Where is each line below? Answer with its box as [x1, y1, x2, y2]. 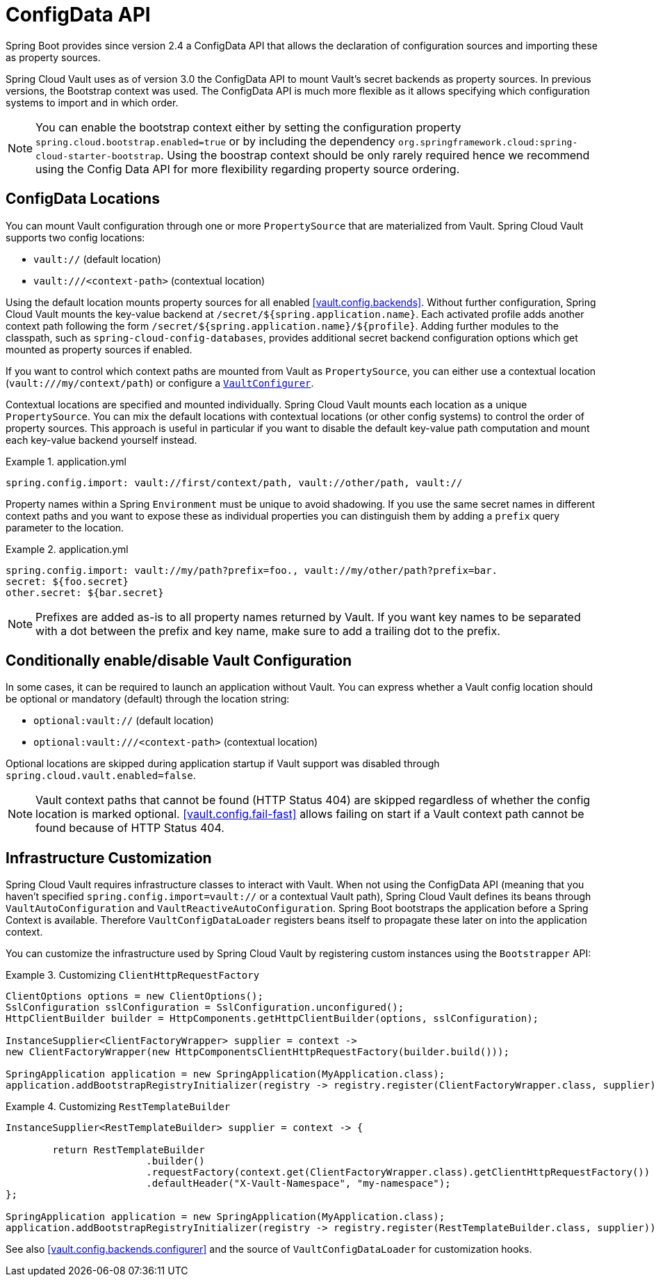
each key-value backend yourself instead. [6, 433, 197, 446]
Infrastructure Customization [6, 849, 212, 867]
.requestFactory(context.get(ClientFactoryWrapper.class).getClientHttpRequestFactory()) [146, 1167, 650, 1178]
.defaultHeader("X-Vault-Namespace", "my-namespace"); [146, 1178, 451, 1189]
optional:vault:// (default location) [33, 714, 214, 727]
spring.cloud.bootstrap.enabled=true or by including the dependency [35, 134, 395, 148]
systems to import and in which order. [6, 96, 179, 109]
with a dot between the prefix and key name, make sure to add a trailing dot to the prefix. [35, 623, 500, 638]
